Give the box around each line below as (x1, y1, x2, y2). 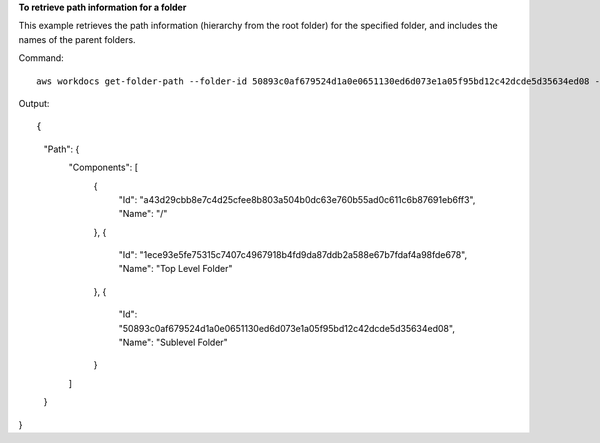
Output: (18, 97, 50, 109)
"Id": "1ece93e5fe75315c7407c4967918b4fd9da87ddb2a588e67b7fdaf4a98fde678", (118, 249, 468, 261)
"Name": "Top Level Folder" (118, 263, 233, 275)
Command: (18, 52, 64, 64)
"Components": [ (68, 161, 139, 174)
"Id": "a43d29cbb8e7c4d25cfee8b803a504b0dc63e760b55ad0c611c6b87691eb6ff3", (118, 193, 476, 205)
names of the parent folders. (18, 33, 136, 45)
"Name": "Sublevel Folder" (118, 336, 229, 349)
